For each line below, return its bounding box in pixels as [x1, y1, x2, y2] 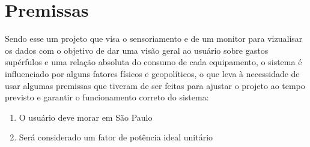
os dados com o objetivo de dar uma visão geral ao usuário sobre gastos [5, 44, 269, 56]
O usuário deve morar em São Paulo [19, 111, 153, 123]
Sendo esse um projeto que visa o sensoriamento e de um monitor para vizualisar [5, 32, 303, 45]
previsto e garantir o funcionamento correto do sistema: [5, 91, 209, 103]
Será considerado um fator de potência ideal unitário [19, 131, 213, 143]
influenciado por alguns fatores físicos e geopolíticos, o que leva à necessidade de [5, 67, 300, 79]
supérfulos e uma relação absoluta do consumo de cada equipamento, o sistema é [5, 56, 302, 68]
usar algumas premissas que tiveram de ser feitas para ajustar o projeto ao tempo [5, 79, 305, 91]
